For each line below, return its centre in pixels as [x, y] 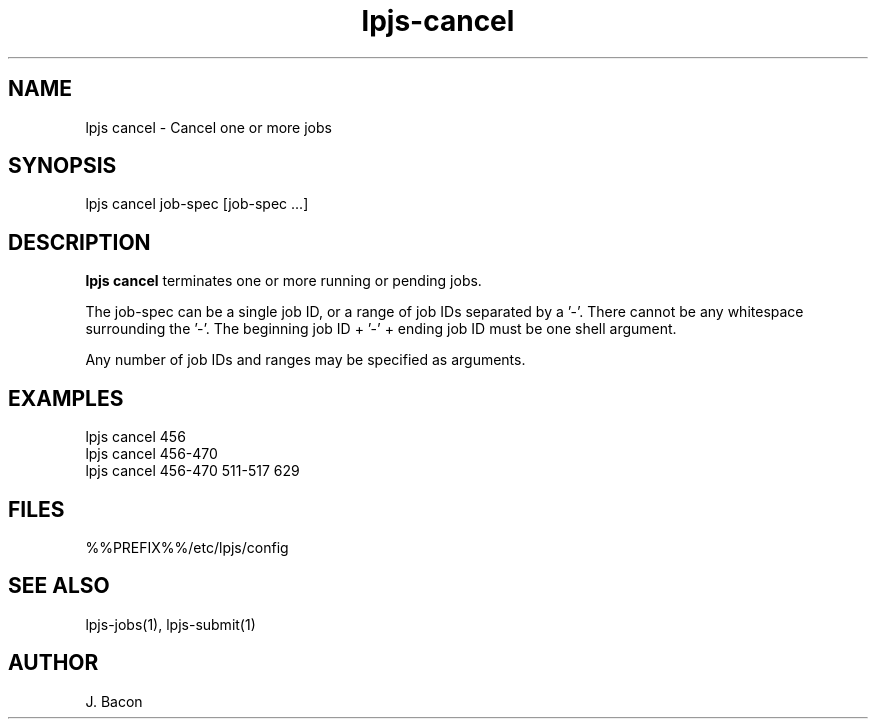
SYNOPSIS [62, 166]
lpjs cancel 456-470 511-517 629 [192, 471]
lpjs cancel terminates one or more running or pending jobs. [283, 281]
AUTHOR [53, 663]
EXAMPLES [66, 398]
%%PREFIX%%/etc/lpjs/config [187, 547]
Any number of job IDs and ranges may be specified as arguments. [305, 360]
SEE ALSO [59, 586]
